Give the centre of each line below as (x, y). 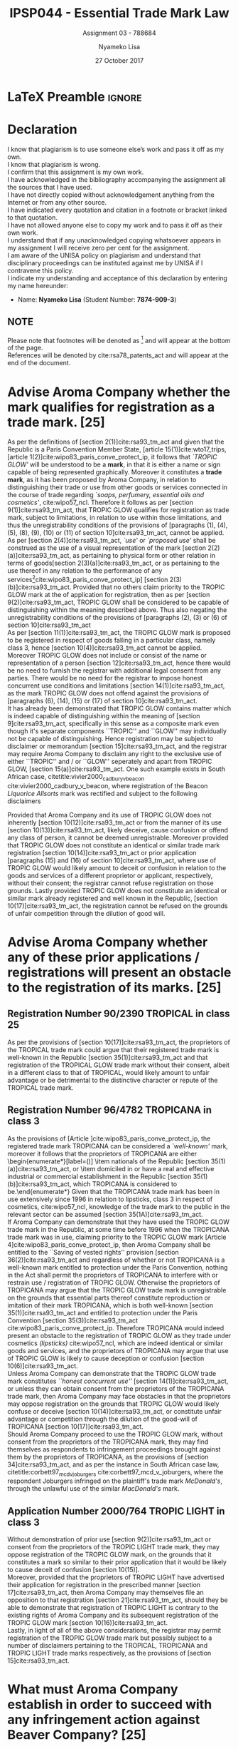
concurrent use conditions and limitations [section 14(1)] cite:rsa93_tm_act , (116, 685)
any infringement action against (104, 1720)
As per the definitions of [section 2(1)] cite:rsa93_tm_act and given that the (116, 442)
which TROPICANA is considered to (125, 1184)
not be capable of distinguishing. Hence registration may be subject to (110, 738)
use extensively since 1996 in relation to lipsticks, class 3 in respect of (110, 1199)
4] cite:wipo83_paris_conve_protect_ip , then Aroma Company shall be (109, 1244)
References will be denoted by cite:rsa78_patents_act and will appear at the (118, 355)
